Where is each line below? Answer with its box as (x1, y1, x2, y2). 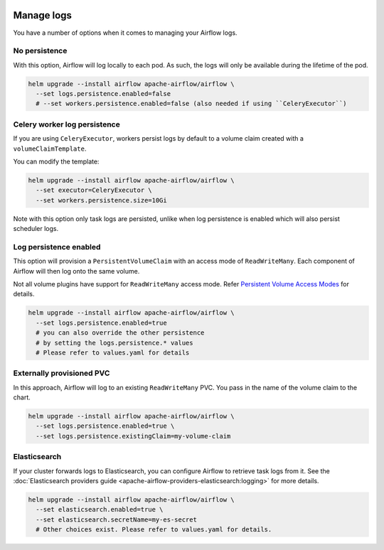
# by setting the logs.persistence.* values (36, 338, 193, 347)
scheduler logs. (13, 225, 59, 233)
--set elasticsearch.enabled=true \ (36, 505, 164, 514)
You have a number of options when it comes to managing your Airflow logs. (13, 28, 238, 37)
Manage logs (13, 9, 73, 21)
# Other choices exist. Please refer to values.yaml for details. (36, 526, 272, 534)
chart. (13, 393, 31, 401)
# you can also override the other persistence (36, 329, 205, 337)
